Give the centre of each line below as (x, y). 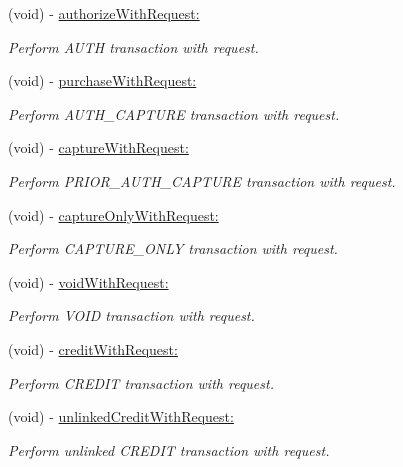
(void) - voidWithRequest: (88, 281)
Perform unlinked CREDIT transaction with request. (169, 449)
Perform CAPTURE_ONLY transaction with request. (173, 248)
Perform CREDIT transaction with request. (141, 382)
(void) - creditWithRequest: (93, 348)
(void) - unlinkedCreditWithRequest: (121, 416)
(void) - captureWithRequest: (98, 147)
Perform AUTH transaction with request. (133, 46)
